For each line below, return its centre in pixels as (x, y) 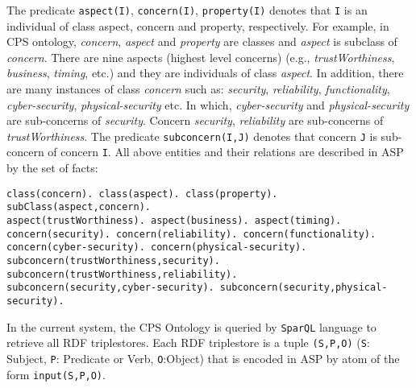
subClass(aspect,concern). (79, 207)
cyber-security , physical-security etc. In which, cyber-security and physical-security (208, 104)
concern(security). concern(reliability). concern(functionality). (191, 234)
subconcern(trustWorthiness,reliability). (122, 274)
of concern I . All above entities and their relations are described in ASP (226, 152)
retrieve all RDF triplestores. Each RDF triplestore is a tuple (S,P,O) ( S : (188, 343)
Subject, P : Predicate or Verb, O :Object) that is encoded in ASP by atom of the (203, 358)
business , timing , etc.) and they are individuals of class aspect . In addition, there (205, 73)
